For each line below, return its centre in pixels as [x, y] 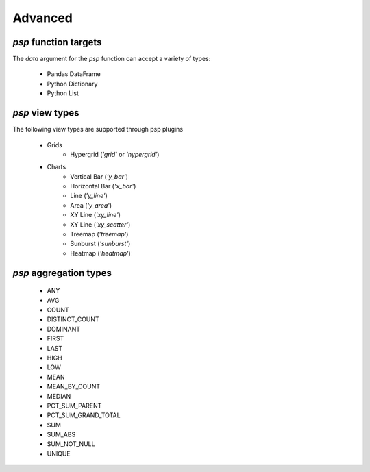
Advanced [43, 18]
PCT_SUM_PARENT [74, 406]
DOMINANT [64, 329]
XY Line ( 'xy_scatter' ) [100, 224]
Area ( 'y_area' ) [91, 205]
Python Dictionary [72, 84]
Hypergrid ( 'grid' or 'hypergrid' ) [115, 154]
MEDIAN [59, 396]
